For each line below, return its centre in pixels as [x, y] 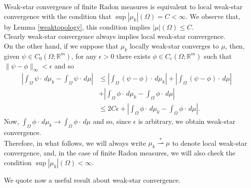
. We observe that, [213, 16]
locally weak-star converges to [174, 45]
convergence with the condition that [58, 16]
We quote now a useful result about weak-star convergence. [92, 179]
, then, [235, 45]
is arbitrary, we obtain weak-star [187, 121]
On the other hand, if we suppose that [61, 45]
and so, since [112, 121]
